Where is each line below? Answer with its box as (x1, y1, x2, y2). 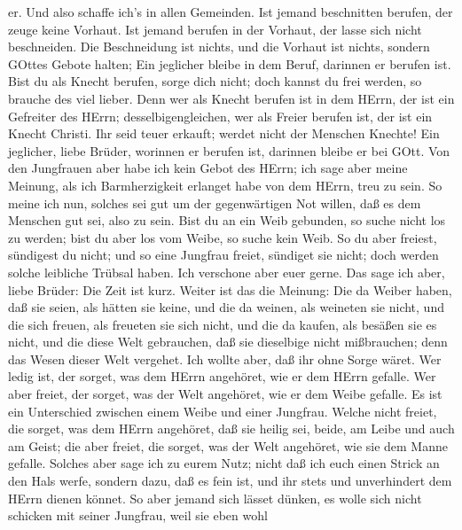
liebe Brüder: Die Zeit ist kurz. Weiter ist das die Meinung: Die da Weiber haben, (8, 280, 452, 299)
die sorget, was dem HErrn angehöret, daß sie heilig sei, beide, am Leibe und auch (8, 419, 455, 438)
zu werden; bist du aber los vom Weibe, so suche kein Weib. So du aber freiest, (8, 228, 437, 246)
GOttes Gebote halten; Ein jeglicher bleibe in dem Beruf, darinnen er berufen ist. (8, 54, 451, 73)
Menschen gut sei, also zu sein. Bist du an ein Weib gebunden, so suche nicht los (8, 211, 446, 230)
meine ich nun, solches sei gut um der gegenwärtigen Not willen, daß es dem (8, 193, 421, 212)
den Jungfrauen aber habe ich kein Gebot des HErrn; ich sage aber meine (8, 159, 408, 177)
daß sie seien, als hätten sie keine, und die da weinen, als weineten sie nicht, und (8, 298, 444, 316)
